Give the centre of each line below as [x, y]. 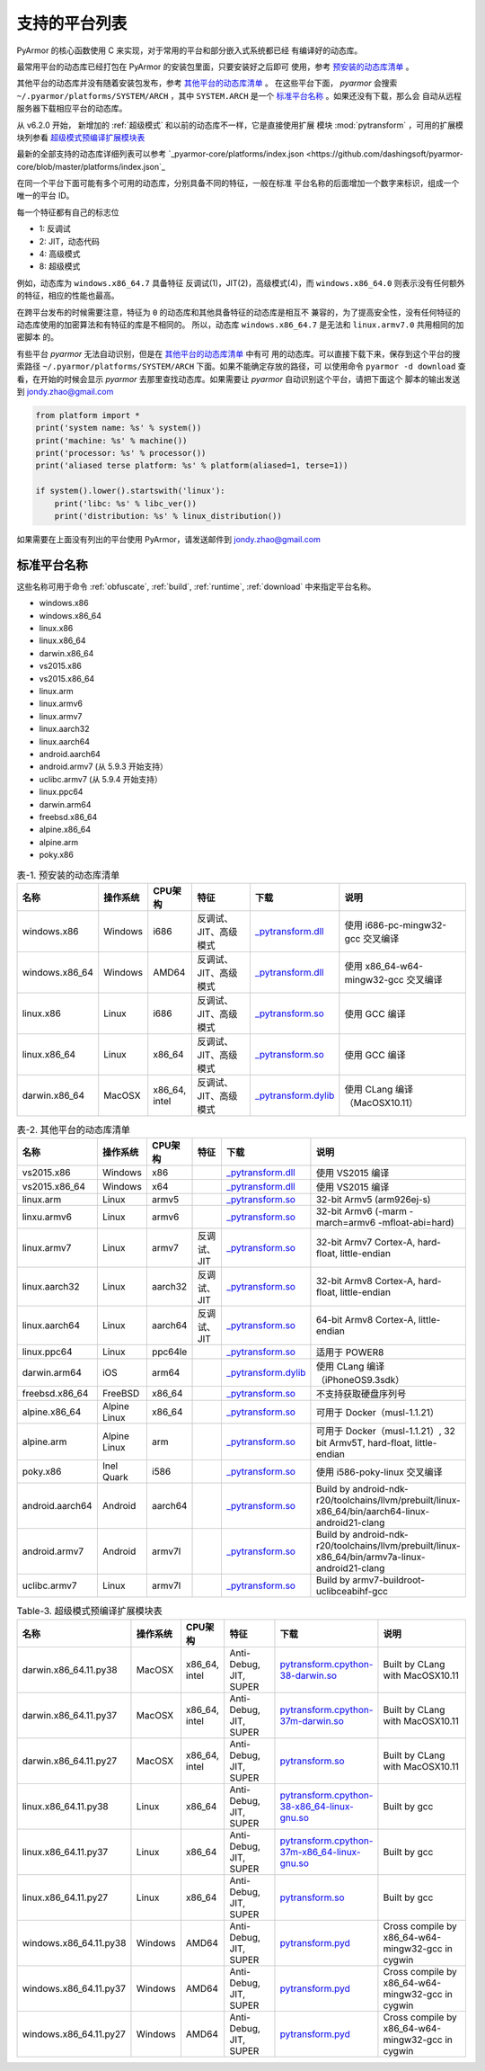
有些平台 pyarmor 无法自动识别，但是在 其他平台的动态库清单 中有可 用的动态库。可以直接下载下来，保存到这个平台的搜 [238, 353]
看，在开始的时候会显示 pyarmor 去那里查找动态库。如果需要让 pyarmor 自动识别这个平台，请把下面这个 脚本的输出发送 [238, 379]
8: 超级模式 [60, 266]
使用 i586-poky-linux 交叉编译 [379, 1472]
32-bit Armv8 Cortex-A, [366, 1281]
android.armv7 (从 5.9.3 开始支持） [103, 767]
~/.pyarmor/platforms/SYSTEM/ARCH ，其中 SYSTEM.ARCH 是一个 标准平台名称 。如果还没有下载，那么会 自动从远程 [239, 95]
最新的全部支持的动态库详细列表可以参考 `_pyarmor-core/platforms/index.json [160, 154]
